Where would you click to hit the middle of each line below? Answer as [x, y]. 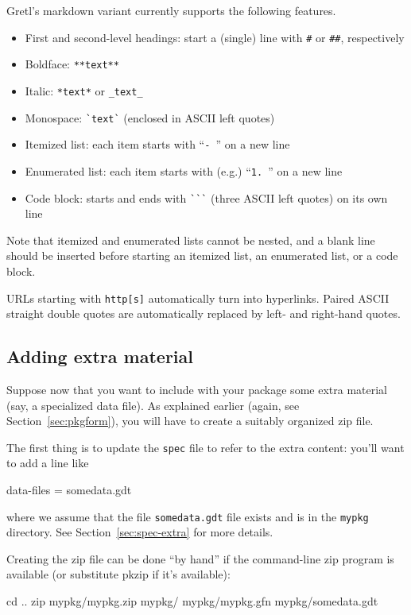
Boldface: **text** [72, 64]
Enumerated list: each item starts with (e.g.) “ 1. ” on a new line [184, 170]
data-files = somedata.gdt [69, 490]
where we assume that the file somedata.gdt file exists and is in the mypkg [188, 516]
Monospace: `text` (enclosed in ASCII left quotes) [150, 117]
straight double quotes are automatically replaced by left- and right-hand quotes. [204, 313]
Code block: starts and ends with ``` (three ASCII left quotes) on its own [206, 197]
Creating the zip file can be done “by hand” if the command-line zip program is [200, 558]
